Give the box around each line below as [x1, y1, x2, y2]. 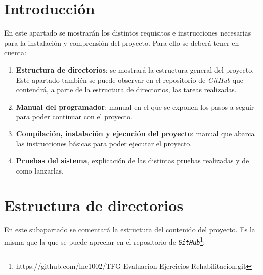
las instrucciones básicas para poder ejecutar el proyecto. [16, 138, 192, 149]
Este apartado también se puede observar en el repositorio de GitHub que [16, 74, 244, 85]
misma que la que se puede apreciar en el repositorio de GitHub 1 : [4, 234, 205, 247]
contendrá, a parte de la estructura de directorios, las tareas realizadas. [16, 84, 237, 95]
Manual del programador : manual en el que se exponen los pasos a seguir [16, 101, 254, 112]
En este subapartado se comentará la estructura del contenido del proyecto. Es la [4, 224, 255, 235]
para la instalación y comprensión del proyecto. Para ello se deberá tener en [4, 37, 239, 48]
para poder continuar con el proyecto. [16, 111, 133, 122]
